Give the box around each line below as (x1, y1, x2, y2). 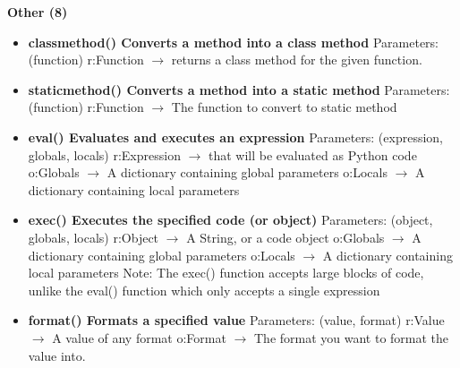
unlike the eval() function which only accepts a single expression (28, 280, 380, 299)
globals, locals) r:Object (28, 227, 159, 246)
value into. (28, 346, 86, 364)
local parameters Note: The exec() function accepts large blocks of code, (28, 263, 424, 282)
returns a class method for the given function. (171, 50, 422, 69)
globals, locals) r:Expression (28, 145, 181, 164)
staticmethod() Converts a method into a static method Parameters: (28, 80, 450, 98)
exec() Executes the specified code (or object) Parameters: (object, (28, 210, 433, 229)
